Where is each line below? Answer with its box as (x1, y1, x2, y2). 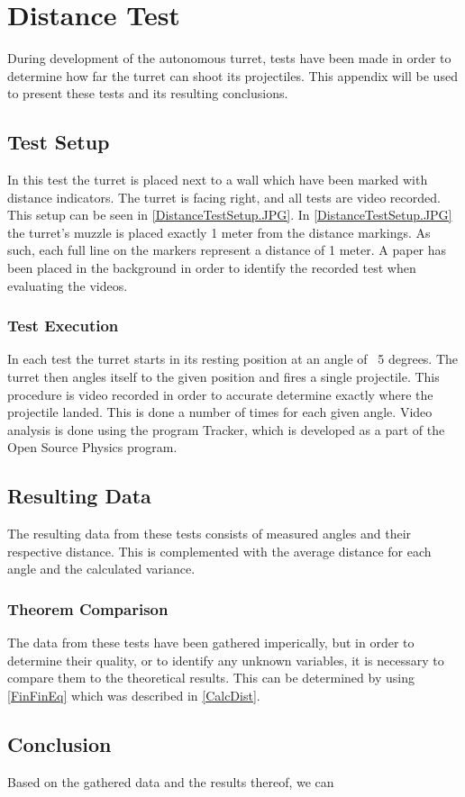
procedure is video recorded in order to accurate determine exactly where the (7, 385, 433, 403)
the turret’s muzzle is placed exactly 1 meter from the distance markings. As (7, 222, 431, 241)
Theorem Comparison (7, 597, 169, 620)
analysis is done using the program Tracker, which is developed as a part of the (7, 420, 445, 439)
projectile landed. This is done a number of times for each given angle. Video (7, 403, 433, 421)
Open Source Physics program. (7, 438, 178, 457)
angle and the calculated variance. (7, 559, 196, 578)
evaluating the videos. (7, 276, 128, 294)
